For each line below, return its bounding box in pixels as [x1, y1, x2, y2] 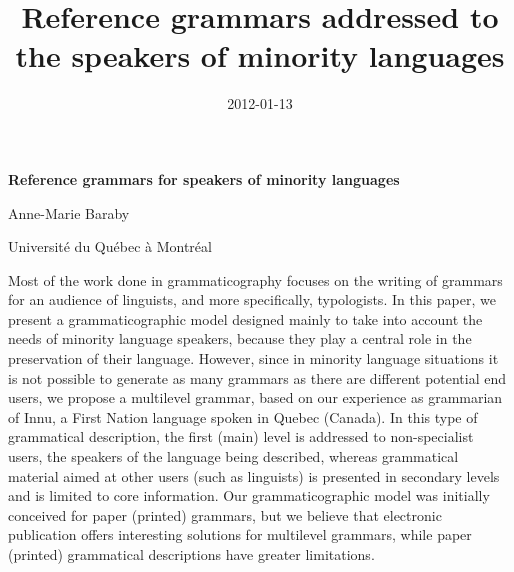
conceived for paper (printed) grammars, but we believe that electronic [8, 504, 442, 525]
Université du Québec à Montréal [8, 236, 212, 257]
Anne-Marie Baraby [8, 202, 130, 223]
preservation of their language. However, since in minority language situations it [8, 348, 499, 369]
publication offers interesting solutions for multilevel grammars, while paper [8, 524, 472, 545]
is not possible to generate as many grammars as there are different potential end [8, 367, 507, 388]
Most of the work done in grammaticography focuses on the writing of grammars [8, 269, 503, 290]
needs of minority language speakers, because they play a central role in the [8, 328, 472, 349]
